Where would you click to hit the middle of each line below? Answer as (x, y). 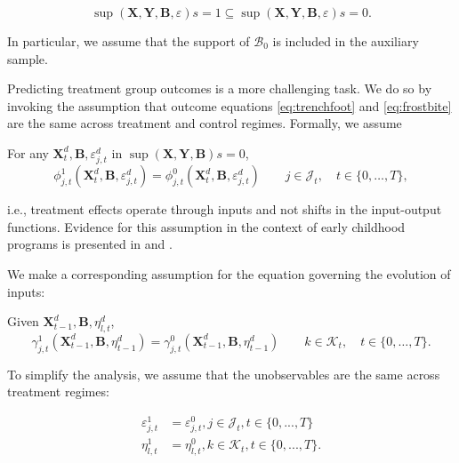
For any (28, 152)
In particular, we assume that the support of (129, 41)
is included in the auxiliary (346, 41)
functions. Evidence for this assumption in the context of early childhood (206, 226)
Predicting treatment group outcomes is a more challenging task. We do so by (220, 88)
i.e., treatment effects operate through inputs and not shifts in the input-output (225, 209)
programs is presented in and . (90, 244)
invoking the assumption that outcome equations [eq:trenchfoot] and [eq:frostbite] (229, 105)
